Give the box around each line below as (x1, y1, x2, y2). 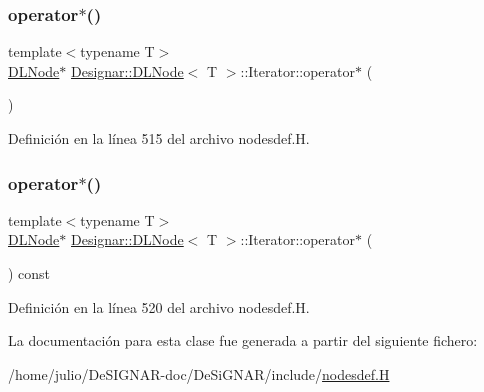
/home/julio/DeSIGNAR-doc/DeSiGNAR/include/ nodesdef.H (8, 363, 390, 384)
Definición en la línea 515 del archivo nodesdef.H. (8, 128, 310, 148)
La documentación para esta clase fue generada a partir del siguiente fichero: (8, 330, 478, 351)
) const (8, 263, 51, 283)
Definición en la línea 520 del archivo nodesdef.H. (8, 296, 310, 317)
